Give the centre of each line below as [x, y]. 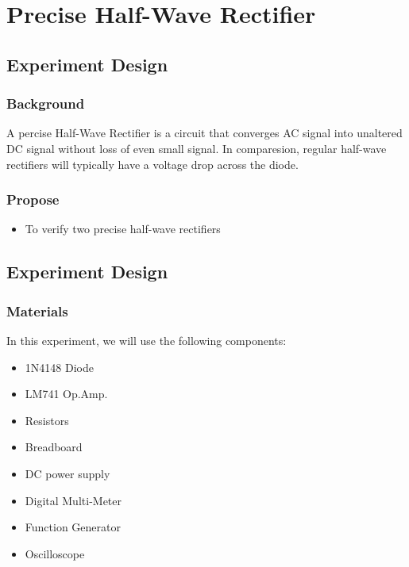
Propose [33, 199]
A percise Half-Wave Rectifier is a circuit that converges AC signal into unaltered [204, 133]
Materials [37, 310]
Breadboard [54, 447]
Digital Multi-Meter [73, 500]
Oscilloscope [55, 553]
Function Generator [73, 527]
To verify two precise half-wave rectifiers [123, 229]
